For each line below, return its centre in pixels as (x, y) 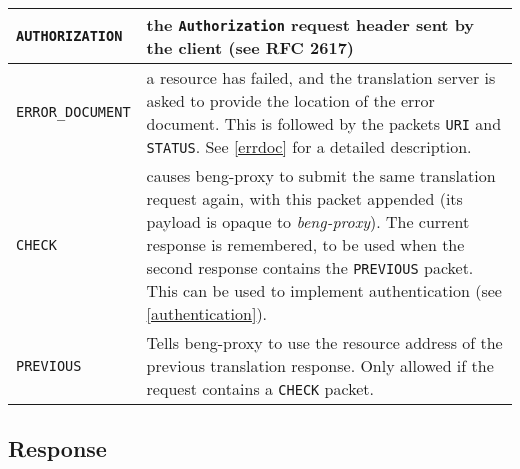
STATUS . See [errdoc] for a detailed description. (309, 146)
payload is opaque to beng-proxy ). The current (308, 221)
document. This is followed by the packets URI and (324, 123)
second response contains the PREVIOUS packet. (310, 267)
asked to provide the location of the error (290, 100)
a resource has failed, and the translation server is (321, 77)
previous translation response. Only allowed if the (320, 365)
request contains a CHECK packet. (260, 388)
